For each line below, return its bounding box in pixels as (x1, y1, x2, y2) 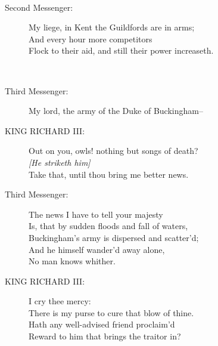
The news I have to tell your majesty (29, 208, 163, 220)
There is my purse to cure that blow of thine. (29, 306, 194, 319)
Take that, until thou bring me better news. (29, 168, 189, 180)
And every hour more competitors (29, 32, 152, 45)
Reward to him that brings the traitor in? (29, 330, 181, 342)
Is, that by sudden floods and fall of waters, (29, 220, 188, 232)
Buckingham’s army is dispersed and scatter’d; (29, 231, 199, 243)
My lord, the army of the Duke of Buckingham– (29, 104, 203, 117)
